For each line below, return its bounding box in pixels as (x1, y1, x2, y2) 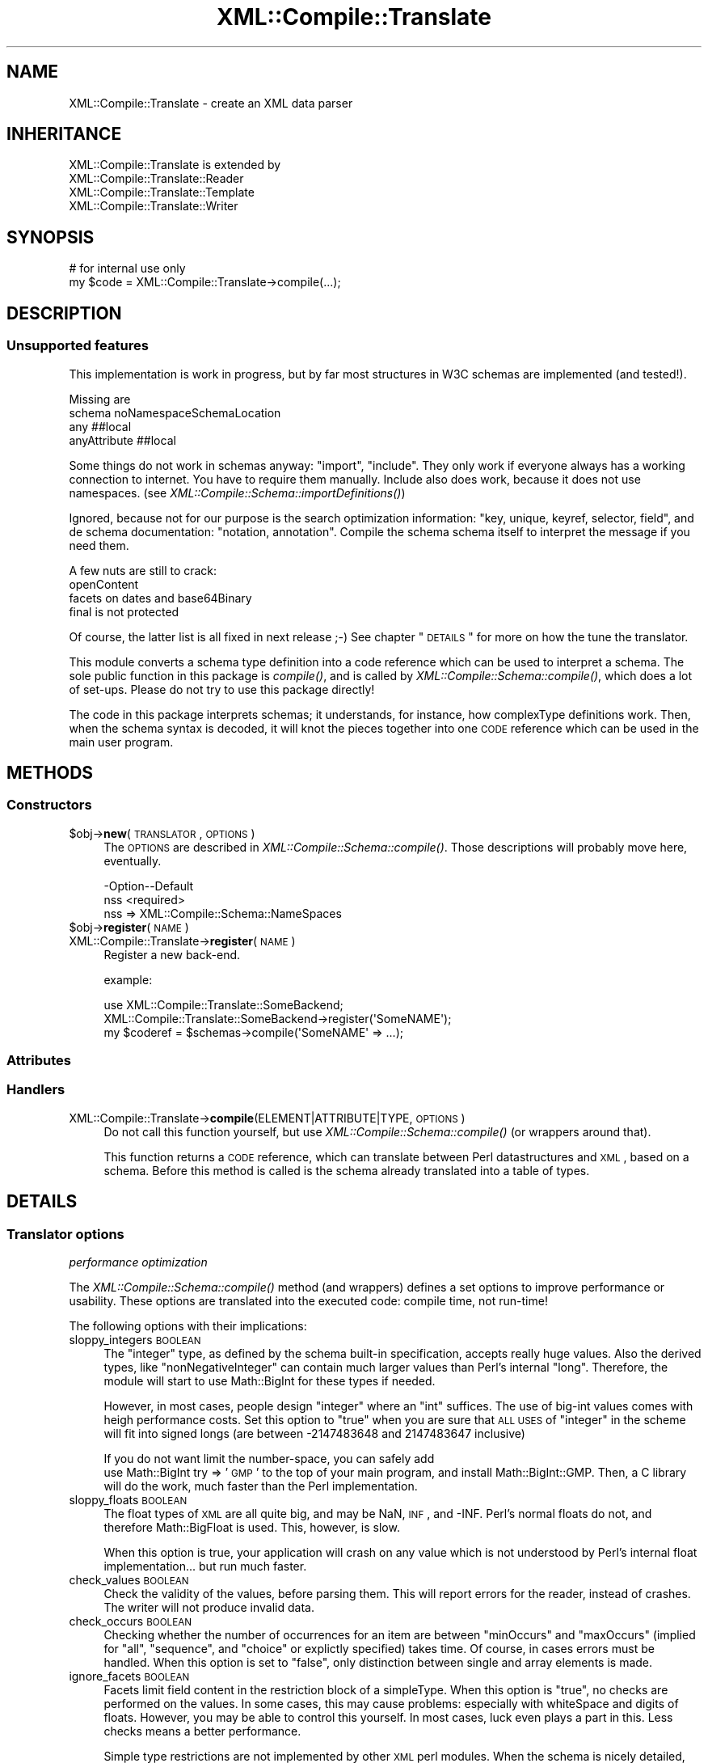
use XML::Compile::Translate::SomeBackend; (103, 997, 343, 1012)
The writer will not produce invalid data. (103, 1600, 314, 1615)
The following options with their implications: (69, 1319, 307, 1334)
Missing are (69, 391, 131, 406)
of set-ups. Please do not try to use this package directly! (69, 682, 375, 696)
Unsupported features (6, 337, 149, 354)
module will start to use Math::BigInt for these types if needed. (103, 1374, 436, 1389)
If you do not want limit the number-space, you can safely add (103, 1452, 435, 1466)
